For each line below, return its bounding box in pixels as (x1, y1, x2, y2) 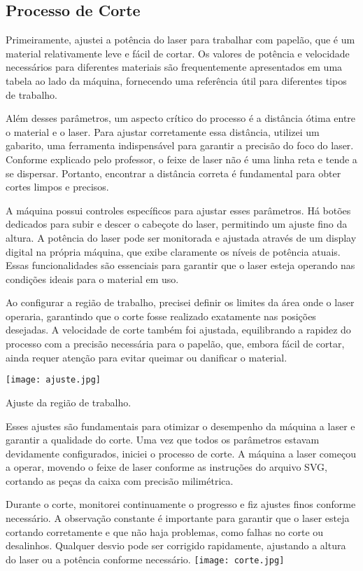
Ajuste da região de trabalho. (6, 394, 131, 409)
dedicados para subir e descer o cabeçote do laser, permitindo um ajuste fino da (6, 216, 348, 231)
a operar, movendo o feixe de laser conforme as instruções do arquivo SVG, (6, 460, 327, 474)
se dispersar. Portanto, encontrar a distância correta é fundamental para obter (6, 165, 341, 180)
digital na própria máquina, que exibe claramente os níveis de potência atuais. (6, 244, 341, 259)
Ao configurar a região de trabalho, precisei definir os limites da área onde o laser (6, 295, 355, 310)
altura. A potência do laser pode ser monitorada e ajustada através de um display (6, 230, 357, 245)
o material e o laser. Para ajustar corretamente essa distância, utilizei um (6, 124, 320, 139)
